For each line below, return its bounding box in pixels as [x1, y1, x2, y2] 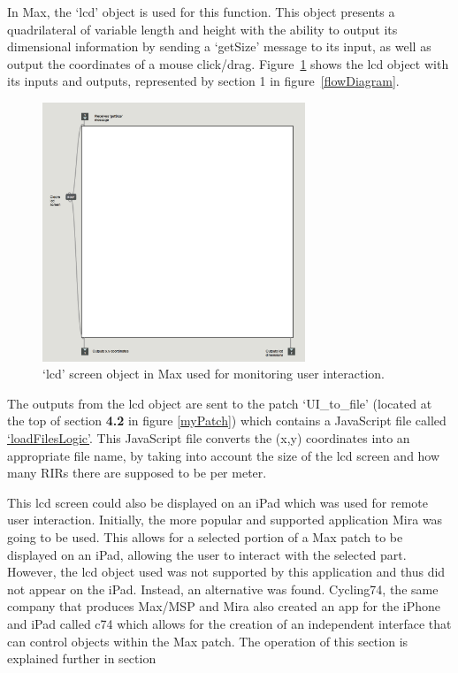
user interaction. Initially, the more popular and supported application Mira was [7, 510, 443, 529]
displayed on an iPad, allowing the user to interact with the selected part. [7, 545, 407, 563]
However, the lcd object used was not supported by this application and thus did [7, 562, 446, 581]
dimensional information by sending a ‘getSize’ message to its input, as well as [7, 37, 431, 56]
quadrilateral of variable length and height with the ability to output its [7, 19, 398, 38]
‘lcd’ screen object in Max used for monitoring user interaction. [42, 364, 385, 383]
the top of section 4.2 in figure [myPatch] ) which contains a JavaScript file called [7, 411, 447, 430]
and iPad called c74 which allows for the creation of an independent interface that [7, 615, 452, 633]
